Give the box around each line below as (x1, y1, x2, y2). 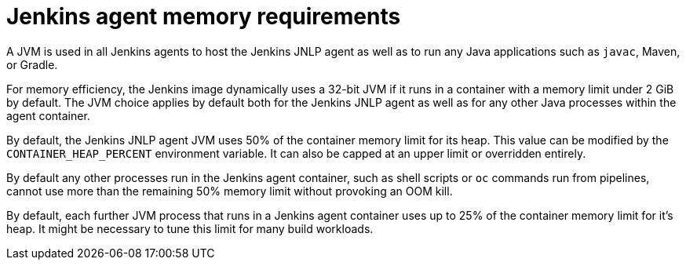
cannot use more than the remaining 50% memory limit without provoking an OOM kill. (6, 184, 453, 198)
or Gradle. (6, 57, 58, 71)
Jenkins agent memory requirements (6, 3, 401, 30)
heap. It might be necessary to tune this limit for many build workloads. (6, 221, 374, 235)
